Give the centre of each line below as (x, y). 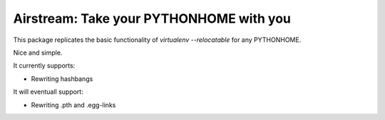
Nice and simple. (38, 53)
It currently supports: (44, 66)
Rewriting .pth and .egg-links (73, 105)
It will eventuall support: (48, 92)
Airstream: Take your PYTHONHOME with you (152, 18)
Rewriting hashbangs (62, 79)
